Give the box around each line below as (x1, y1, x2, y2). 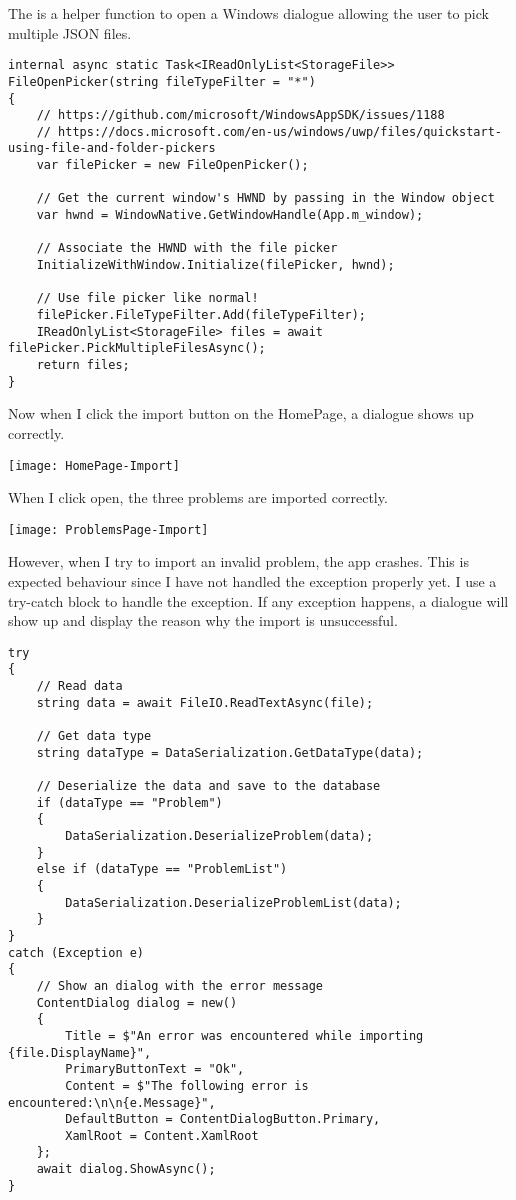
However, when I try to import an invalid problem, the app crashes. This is (8, 551, 469, 572)
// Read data (36, 679, 123, 694)
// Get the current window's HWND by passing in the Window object (36, 191, 495, 206)
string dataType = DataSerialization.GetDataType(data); (36, 745, 424, 760)
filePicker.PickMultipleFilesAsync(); (8, 341, 266, 356)
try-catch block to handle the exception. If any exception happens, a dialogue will (8, 590, 509, 611)
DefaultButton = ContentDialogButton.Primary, (65, 1112, 381, 1127)
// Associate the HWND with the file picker (36, 241, 338, 256)
